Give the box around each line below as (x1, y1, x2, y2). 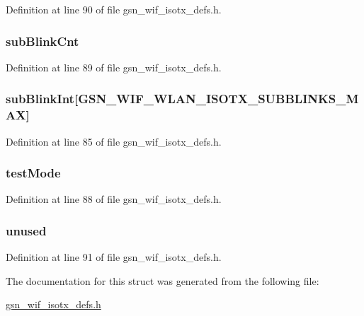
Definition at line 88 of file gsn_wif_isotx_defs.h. (6, 192, 222, 206)
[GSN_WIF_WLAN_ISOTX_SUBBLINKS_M (74, 90, 359, 107)
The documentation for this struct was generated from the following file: (6, 273, 319, 288)
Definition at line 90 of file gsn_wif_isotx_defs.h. (6, 2, 222, 16)
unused (6, 221, 47, 239)
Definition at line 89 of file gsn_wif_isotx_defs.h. (6, 59, 222, 74)
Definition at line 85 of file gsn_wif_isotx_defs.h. (6, 134, 222, 148)
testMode (6, 164, 61, 182)
